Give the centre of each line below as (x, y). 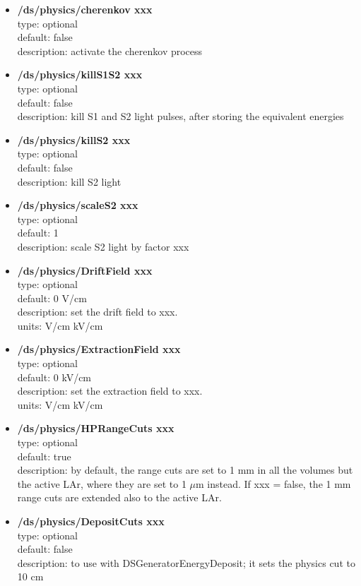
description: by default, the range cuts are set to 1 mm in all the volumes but (185, 470)
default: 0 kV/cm (54, 377)
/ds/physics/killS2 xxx (74, 139)
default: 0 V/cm (52, 298)
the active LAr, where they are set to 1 (102, 483)
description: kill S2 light (69, 181)
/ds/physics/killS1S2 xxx (80, 74)
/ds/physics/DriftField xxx (85, 270)
